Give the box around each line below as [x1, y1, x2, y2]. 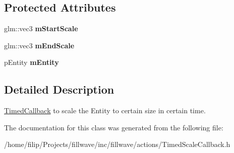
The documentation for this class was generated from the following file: [4, 122, 223, 132]
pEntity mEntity [4, 57, 59, 67]
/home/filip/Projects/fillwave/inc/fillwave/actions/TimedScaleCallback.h [4, 139, 230, 149]
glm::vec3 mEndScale [4, 40, 75, 50]
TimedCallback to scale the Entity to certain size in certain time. [4, 105, 206, 116]
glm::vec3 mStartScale [4, 23, 78, 34]
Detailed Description [4, 82, 114, 97]
